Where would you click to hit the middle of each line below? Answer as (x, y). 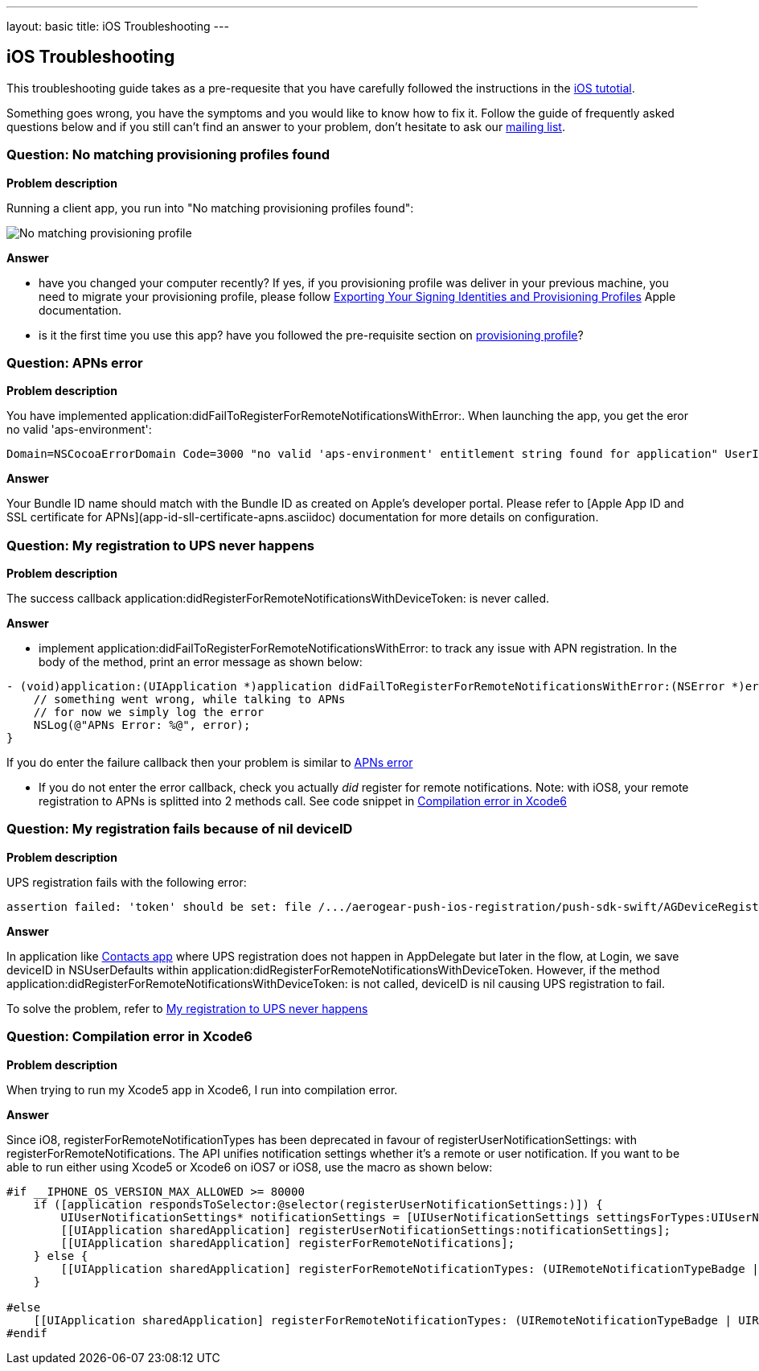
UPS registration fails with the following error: (127, 882)
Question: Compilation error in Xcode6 (129, 1037)
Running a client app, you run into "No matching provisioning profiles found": (210, 208)
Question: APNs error (75, 362)
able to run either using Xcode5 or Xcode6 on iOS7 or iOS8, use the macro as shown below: (250, 1167)
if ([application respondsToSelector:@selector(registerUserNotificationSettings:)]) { (318, 1204)
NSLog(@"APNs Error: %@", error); (142, 725)
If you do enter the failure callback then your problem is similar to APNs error (210, 763)
